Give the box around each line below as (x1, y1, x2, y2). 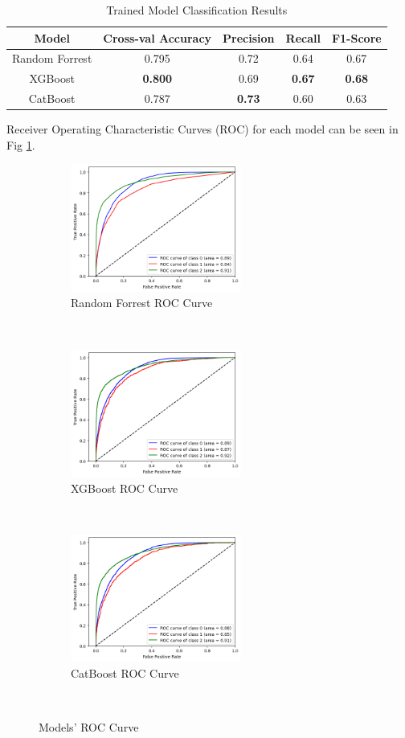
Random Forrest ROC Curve (71, 294, 213, 311)
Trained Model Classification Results (106, 2, 288, 18)
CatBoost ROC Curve (71, 664, 179, 681)
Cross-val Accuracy (103, 29, 212, 46)
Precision (223, 29, 275, 46)
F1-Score (331, 29, 382, 46)
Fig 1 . (6, 136, 35, 153)
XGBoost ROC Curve (71, 479, 178, 496)
